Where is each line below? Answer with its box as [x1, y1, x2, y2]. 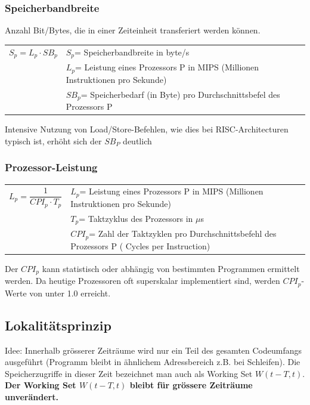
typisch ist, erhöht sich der [5, 134, 102, 147]
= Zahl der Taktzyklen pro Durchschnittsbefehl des [89, 227, 277, 240]
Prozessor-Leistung [5, 160, 98, 175]
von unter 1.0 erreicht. [29, 286, 111, 299]
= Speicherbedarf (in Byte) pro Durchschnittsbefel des [80, 88, 280, 100]
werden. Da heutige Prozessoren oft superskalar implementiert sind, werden [5, 274, 280, 287]
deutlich [123, 134, 152, 147]
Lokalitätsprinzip [5, 316, 111, 334]
